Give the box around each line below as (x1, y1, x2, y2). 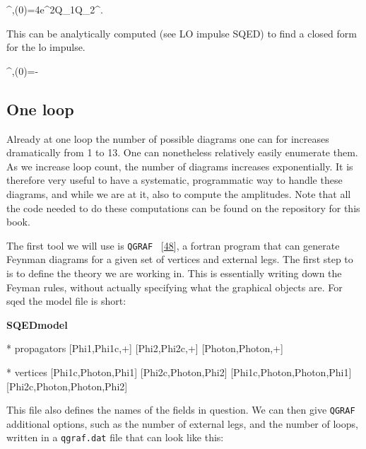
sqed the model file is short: (6, 293, 126, 308)
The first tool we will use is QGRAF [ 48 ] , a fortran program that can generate (6, 238, 340, 252)
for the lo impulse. (6, 40, 85, 54)
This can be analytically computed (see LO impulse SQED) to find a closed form (6, 25, 357, 40)
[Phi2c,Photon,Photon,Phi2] (6, 378, 128, 393)
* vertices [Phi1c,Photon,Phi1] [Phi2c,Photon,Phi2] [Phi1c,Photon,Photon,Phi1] (6, 364, 352, 379)
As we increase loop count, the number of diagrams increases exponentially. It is (6, 158, 353, 173)
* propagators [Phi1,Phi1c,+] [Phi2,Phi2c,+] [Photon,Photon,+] (6, 341, 283, 356)
